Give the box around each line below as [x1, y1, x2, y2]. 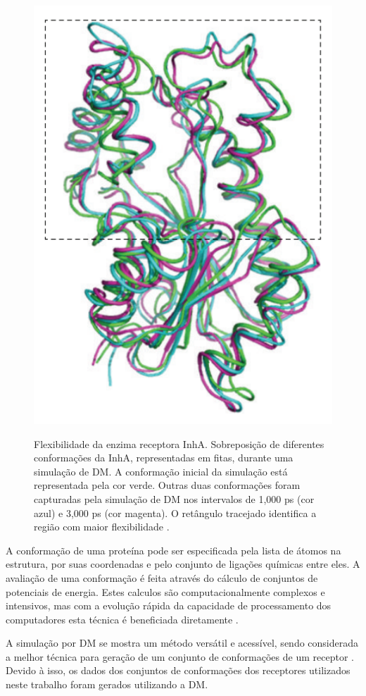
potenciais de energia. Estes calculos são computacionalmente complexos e [6, 584, 325, 599]
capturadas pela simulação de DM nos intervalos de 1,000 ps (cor [34, 491, 315, 506]
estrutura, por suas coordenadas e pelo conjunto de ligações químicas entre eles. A [6, 557, 360, 571]
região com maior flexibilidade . [34, 519, 170, 534]
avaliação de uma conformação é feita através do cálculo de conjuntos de [6, 570, 318, 585]
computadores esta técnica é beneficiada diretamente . [6, 611, 239, 626]
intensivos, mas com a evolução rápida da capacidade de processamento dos [6, 598, 332, 613]
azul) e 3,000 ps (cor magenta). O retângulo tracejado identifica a [34, 505, 317, 520]
